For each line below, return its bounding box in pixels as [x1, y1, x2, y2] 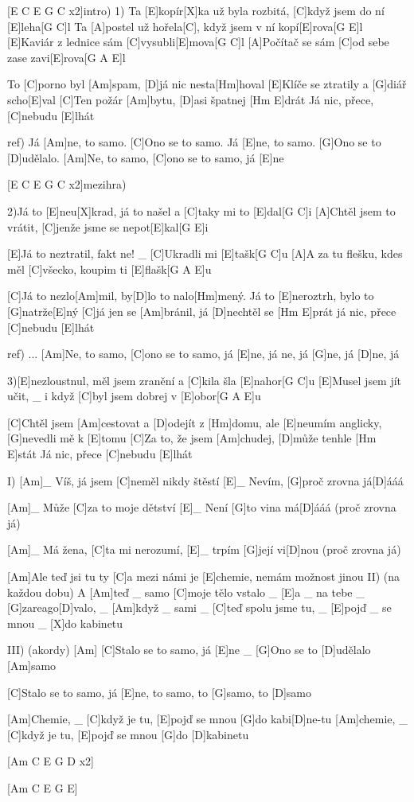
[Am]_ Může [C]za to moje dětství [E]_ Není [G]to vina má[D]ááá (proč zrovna [7, 499, 396, 516]
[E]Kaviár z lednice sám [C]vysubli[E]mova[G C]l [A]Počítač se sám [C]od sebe [7, 33, 389, 50]
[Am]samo [7, 657, 57, 673]
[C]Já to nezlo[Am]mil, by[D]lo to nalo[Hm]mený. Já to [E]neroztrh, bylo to [7, 287, 374, 304]
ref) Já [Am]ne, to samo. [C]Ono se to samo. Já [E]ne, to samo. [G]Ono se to [7, 134, 381, 150]
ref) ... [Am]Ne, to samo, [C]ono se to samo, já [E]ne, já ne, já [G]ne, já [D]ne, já [7, 345, 400, 362]
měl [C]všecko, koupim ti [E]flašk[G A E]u [7, 260, 212, 277]
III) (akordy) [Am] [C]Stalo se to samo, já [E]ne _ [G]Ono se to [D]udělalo [7, 641, 371, 658]
